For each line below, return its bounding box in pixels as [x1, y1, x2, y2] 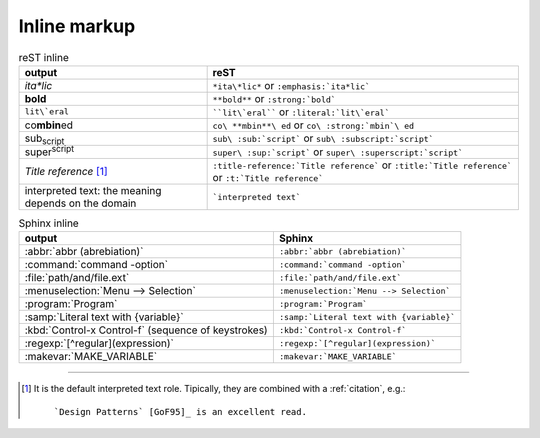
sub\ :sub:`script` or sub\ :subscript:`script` [212, 131, 434, 145]
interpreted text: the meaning [24, 184, 162, 198]
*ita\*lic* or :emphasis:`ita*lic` [212, 78, 370, 92]
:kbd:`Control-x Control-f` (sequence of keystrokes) [24, 323, 269, 337]
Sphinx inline [18, 216, 79, 230]
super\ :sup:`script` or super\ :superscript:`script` [212, 145, 464, 159]
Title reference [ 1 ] [24, 165, 108, 179]
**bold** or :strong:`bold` [212, 91, 337, 105]
